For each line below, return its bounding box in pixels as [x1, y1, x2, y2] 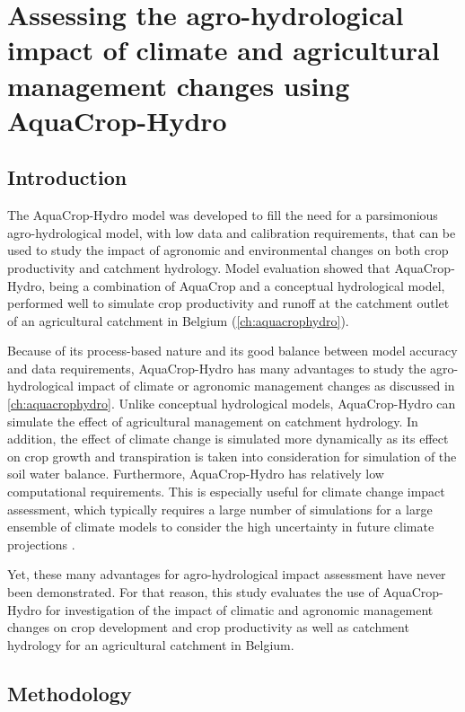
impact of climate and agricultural [7, 31, 440, 68]
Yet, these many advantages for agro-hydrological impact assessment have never [7, 565, 446, 584]
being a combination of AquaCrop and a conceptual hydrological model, [48, 276, 445, 294]
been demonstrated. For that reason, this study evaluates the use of [7, 583, 379, 602]
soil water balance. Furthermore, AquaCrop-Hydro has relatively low [7, 464, 384, 483]
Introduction [7, 163, 127, 191]
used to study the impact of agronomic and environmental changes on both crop [7, 241, 449, 259]
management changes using [7, 66, 350, 103]
